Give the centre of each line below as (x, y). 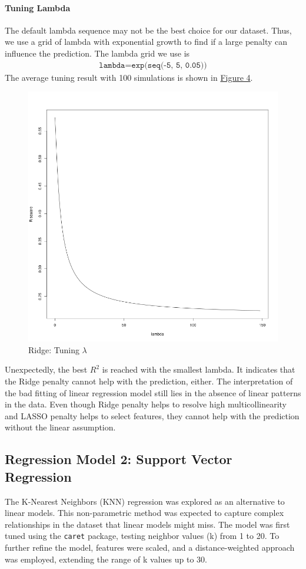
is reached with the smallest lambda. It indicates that (199, 369)
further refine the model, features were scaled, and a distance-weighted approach (150, 547)
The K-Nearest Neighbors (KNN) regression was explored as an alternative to (145, 501)
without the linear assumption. (60, 427)
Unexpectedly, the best (46, 369)
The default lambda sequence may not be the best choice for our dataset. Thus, (148, 30)
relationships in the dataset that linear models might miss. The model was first (147, 524)
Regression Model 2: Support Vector (119, 459)
